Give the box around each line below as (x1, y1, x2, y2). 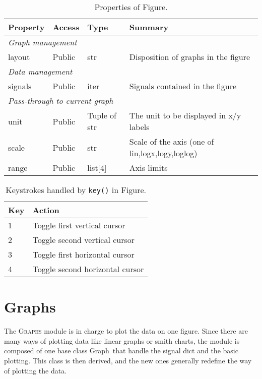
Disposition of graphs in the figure (129, 51, 250, 62)
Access (52, 21, 80, 33)
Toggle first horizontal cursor (32, 248, 135, 260)
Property (8, 21, 45, 33)
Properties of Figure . (94, 1, 168, 13)
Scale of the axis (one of (129, 136, 214, 147)
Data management (8, 66, 73, 77)
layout (8, 51, 30, 62)
